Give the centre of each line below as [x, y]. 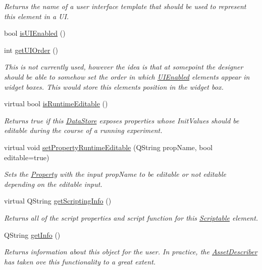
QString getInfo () [32, 234]
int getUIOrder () [31, 50]
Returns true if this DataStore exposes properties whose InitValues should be [122, 120]
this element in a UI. [37, 16]
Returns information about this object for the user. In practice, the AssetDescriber [131, 252]
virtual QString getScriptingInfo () [58, 201]
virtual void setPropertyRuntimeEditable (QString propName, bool [108, 147]
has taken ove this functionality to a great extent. [80, 261]
